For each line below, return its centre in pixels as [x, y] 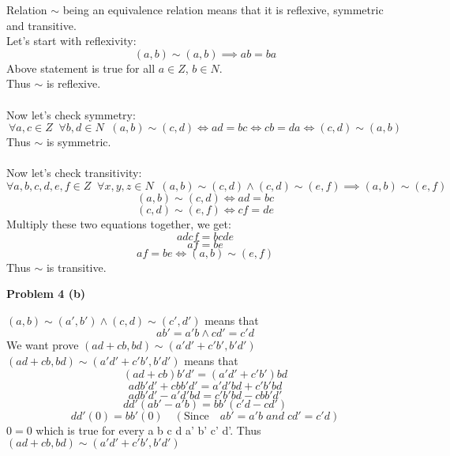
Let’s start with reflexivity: [71, 41]
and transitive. [41, 25]
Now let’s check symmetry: [71, 114]
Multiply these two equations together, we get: [119, 223]
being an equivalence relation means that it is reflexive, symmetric [223, 9]
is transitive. [76, 267]
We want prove [43, 345]
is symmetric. [79, 142]
